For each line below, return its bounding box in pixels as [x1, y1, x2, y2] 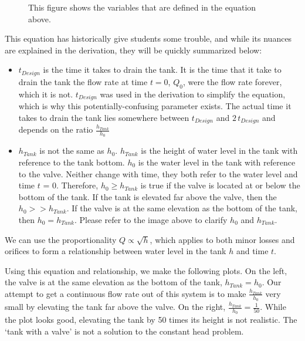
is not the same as [39, 144, 104, 157]
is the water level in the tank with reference [138, 156, 296, 168]
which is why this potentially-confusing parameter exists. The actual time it [18, 100, 292, 112]
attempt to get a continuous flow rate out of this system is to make [5, 287, 246, 299]
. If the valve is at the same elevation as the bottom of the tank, [66, 202, 297, 214]
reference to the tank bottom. [18, 156, 125, 168]
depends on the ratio [18, 123, 93, 136]
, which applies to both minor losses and [150, 233, 295, 245]
